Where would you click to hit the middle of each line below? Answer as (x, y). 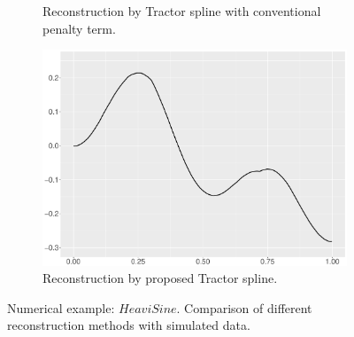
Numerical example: (61, 307)
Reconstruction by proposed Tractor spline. (160, 278)
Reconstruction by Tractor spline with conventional (182, 11)
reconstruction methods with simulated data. (129, 325)
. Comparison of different (244, 307)
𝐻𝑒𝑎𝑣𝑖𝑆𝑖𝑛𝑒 (148, 309)
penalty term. (79, 28)
